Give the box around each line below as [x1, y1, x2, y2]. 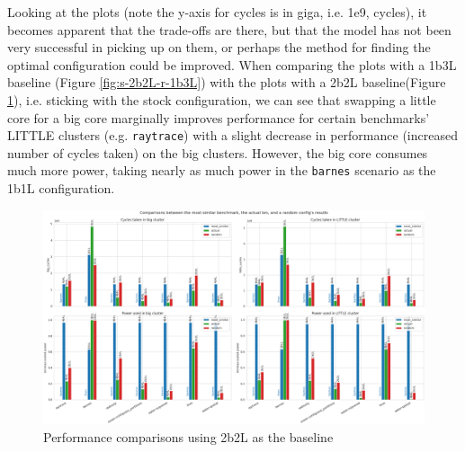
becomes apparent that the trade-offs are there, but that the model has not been [7, 20, 452, 39]
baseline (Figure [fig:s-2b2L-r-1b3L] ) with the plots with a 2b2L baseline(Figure [7, 73, 446, 92]
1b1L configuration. [7, 179, 115, 198]
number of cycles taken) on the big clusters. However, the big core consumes [7, 143, 428, 162]
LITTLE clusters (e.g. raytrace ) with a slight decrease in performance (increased [7, 126, 458, 145]
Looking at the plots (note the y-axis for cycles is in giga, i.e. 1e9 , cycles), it [7, 3, 427, 21]
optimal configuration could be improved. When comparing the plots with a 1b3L [7, 55, 457, 74]
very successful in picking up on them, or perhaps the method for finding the [7, 38, 431, 57]
